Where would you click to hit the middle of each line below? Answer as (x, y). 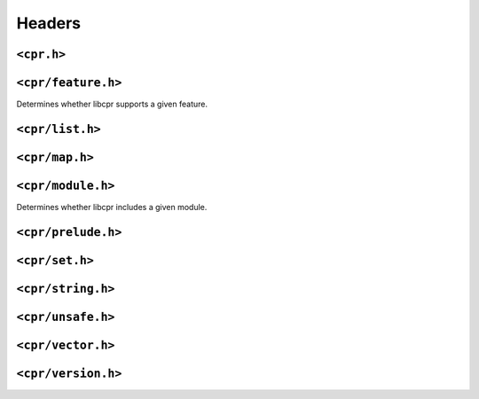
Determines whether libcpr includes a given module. (112, 207)
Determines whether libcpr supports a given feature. (112, 104)
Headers (49, 23)
